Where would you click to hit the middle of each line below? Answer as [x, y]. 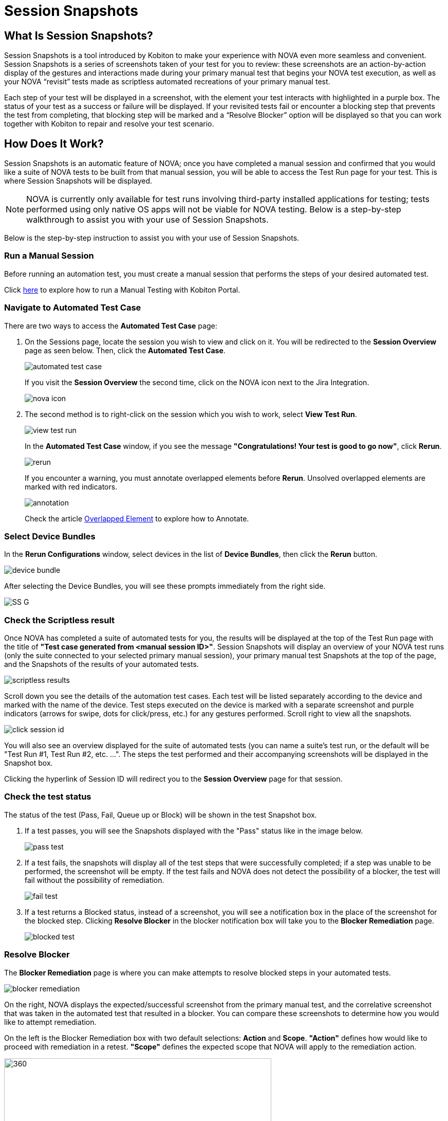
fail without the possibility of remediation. [95, 880]
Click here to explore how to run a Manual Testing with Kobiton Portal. [122, 290]
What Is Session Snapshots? [79, 35]
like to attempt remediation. [50, 1022]
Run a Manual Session [49, 256]
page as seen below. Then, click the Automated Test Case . [125, 350]
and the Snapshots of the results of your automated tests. [101, 664]
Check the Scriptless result [60, 620]
